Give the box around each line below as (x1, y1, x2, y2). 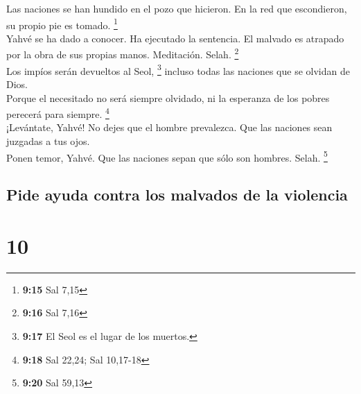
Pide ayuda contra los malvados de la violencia (6, 184, 348, 205)
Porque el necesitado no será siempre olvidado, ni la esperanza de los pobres (6, 90, 330, 105)
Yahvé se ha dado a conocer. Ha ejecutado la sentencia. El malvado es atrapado (6, 31, 344, 45)
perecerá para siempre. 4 (6, 105, 109, 121)
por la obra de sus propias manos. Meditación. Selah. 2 (6, 45, 239, 62)
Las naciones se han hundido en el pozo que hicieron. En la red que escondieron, (6, 1, 347, 15)
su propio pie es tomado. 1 (6, 15, 118, 32)
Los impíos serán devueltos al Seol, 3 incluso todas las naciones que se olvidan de (6, 61, 350, 78)
